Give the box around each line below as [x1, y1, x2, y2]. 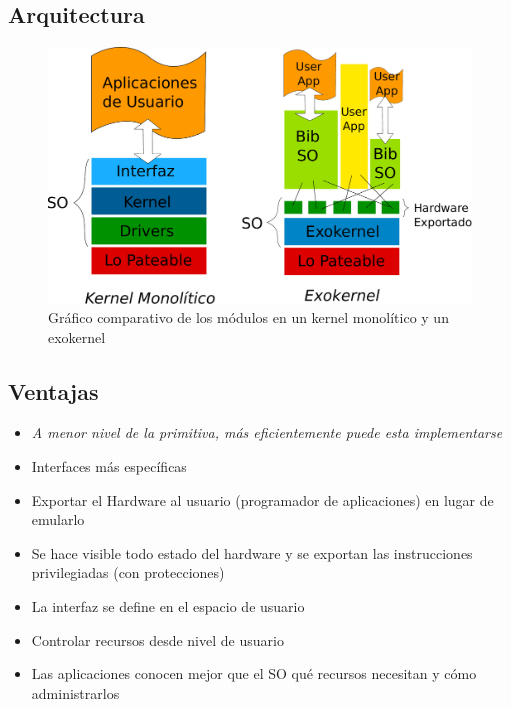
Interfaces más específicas [31, 456, 187, 477]
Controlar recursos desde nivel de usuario [31, 629, 284, 650]
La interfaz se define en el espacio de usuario [31, 596, 305, 617]
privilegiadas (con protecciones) [31, 562, 225, 583]
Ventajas [8, 375, 99, 406]
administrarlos [31, 682, 120, 703]
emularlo [31, 509, 85, 530]
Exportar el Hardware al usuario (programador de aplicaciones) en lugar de [31, 489, 494, 510]
